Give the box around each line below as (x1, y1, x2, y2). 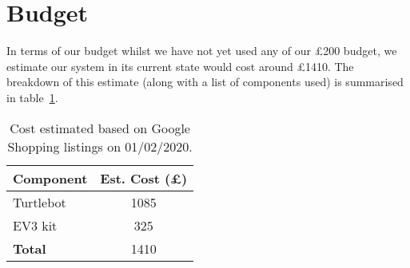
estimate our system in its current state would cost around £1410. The (6, 57, 354, 74)
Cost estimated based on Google (10, 118, 190, 137)
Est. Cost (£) (100, 168, 188, 187)
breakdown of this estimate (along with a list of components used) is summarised (6, 73, 404, 90)
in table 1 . (6, 89, 58, 105)
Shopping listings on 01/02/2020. (7, 136, 193, 156)
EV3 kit (13, 215, 58, 235)
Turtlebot (13, 192, 66, 211)
